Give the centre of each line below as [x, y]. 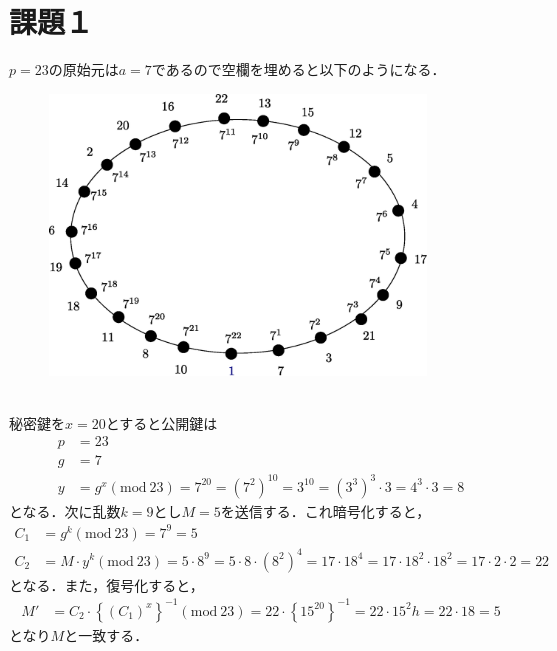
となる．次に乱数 [65, 510]
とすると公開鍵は [161, 422]
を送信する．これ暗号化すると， [325, 510]
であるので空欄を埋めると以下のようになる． [298, 68]
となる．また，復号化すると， [106, 584]
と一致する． [106, 634]
